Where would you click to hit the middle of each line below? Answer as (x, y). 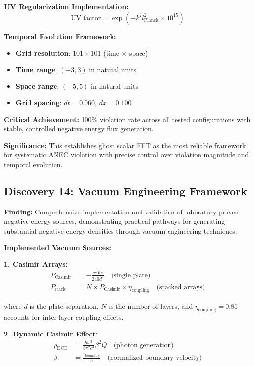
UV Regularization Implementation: (66, 6)
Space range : (37, 86)
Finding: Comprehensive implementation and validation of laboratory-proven (121, 211)
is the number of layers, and (151, 306)
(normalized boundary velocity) (155, 358)
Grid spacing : (39, 102)
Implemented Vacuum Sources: (57, 247)
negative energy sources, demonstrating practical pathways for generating (114, 221)
